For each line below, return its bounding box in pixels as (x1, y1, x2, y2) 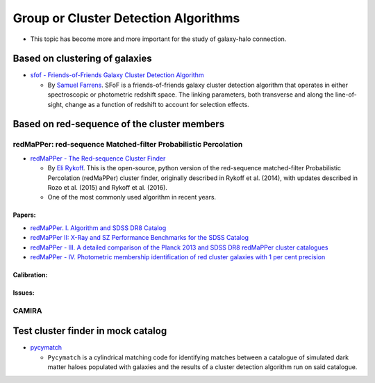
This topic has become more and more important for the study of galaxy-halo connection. (30, 35, 287, 43)
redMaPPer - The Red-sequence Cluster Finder (30, 154, 166, 163)
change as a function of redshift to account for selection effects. (65, 100, 249, 108)
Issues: (12, 288, 35, 297)
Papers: (12, 211, 36, 219)
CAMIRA (12, 306, 42, 316)
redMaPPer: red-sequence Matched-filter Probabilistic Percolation (12, 140, 243, 149)
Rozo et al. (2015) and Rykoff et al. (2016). (47, 183, 168, 191)
